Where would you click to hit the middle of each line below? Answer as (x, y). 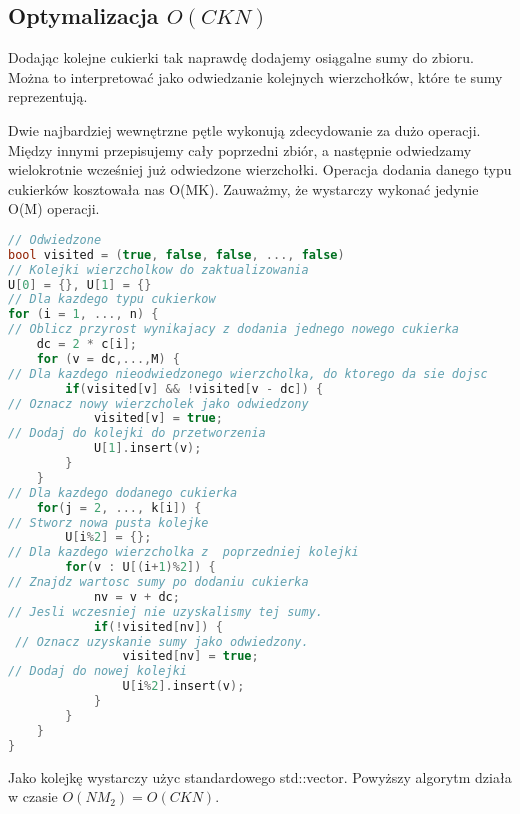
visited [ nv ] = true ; (190, 656)
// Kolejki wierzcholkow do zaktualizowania (158, 269)
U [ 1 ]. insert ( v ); (147, 448)
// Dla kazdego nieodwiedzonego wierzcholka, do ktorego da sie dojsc (248, 373)
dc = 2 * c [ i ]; (86, 344)
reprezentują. (48, 96)
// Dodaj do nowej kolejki (97, 671)
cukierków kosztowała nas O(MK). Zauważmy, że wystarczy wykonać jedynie (243, 188)
